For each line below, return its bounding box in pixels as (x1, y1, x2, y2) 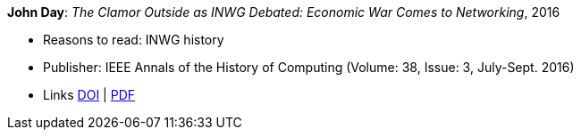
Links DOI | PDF (43, 87, 136, 102)
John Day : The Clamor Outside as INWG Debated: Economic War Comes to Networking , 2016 (7, 4, 560, 20)
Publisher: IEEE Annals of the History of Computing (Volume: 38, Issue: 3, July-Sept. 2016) (43, 60, 575, 75)
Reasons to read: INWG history (43, 32, 224, 47)
